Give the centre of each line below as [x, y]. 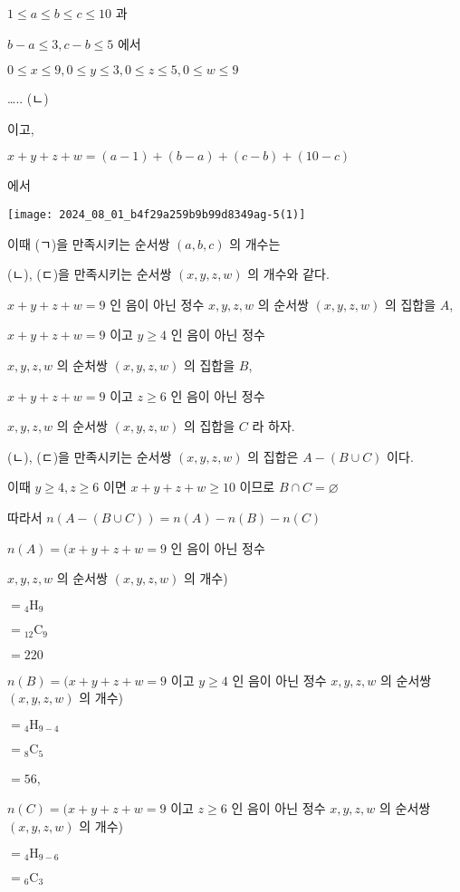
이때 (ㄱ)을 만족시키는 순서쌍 [89, 243]
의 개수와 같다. [288, 274]
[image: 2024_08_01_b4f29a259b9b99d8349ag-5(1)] [157, 214]
